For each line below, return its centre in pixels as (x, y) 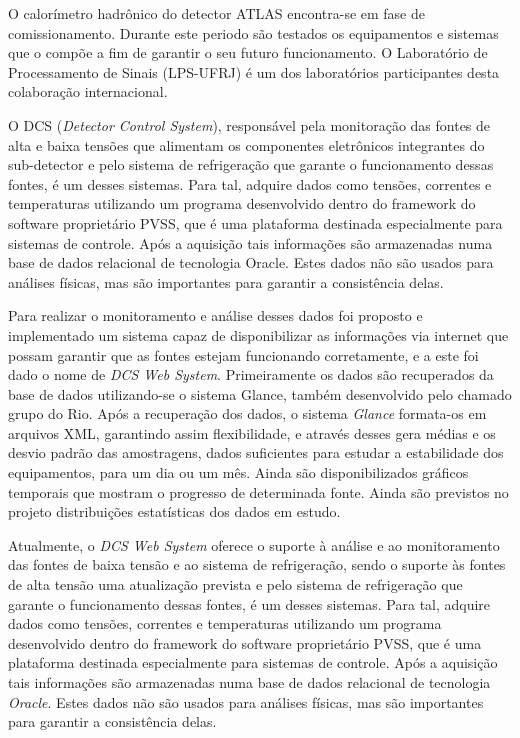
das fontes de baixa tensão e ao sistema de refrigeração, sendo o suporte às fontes (257, 564)
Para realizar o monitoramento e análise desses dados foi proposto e (215, 315)
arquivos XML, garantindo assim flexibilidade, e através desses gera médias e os (252, 432)
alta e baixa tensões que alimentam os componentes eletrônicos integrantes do (246, 144)
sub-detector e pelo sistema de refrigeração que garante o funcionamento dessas (251, 164)
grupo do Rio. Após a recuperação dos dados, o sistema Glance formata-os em (247, 413)
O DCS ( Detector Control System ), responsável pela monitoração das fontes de (249, 124)
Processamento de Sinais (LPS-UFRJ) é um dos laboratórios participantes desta (254, 71)
